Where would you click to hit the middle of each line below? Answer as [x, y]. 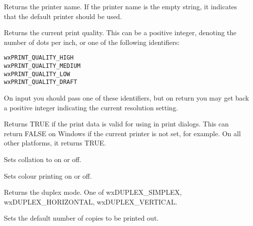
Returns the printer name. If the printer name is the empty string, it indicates [121, 6]
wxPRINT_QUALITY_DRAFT [41, 82]
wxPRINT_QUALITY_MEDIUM [42, 66]
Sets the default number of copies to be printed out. [81, 218]
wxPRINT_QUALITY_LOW [37, 74]
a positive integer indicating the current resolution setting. [91, 107]
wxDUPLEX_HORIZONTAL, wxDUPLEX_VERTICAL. [91, 201]
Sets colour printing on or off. [48, 175]
